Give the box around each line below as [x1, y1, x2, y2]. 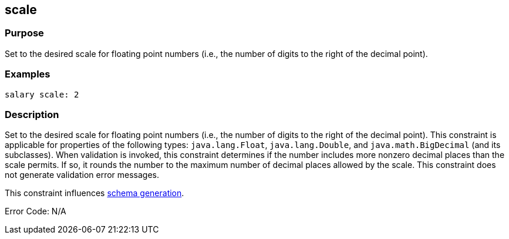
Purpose [5, 27, 44, 39]
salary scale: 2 [5, 89, 79, 99]
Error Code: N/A [5, 206, 66, 217]
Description [5, 108, 59, 120]
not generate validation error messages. [5, 170, 160, 180]
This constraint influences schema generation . [5, 188, 184, 198]
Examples [5, 68, 50, 80]
